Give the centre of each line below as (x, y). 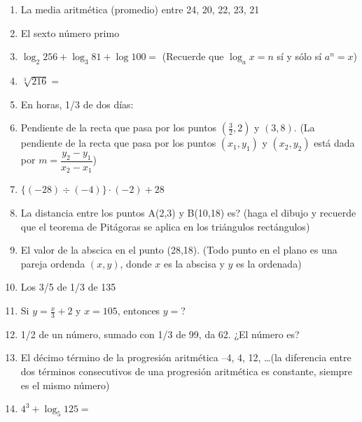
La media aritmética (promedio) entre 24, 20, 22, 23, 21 (140, 9)
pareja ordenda (53, 263)
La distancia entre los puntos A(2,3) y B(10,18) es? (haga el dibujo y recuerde (188, 213)
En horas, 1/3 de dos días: (77, 104)
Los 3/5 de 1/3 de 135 (68, 287)
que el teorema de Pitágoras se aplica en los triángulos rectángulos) (165, 226)
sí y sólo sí (299, 56)
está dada (334, 143)
